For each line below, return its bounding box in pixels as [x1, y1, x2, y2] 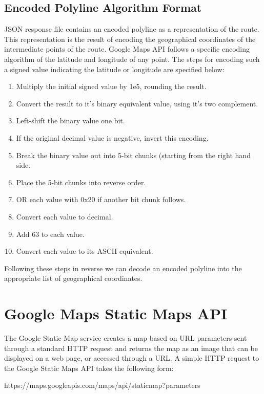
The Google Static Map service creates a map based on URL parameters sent [4, 333, 247, 343]
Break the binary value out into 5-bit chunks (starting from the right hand [16, 149, 251, 160]
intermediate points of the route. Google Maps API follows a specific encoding [4, 43, 250, 54]
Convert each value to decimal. [16, 211, 113, 222]
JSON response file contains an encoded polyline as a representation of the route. [4, 24, 259, 34]
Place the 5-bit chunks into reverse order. [16, 177, 146, 187]
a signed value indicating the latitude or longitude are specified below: [4, 63, 225, 74]
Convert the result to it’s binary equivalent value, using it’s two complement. [16, 98, 258, 108]
